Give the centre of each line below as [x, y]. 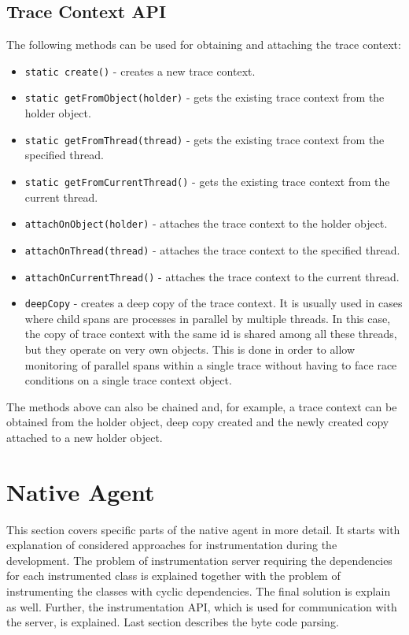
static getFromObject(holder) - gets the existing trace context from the [204, 97]
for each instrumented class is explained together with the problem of [173, 576]
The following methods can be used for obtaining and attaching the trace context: [204, 45]
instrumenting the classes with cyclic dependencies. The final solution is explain [199, 591]
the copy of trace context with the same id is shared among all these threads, [211, 334]
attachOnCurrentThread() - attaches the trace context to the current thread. [212, 276]
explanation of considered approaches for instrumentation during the [172, 545]
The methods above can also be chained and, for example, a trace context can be [202, 406]
